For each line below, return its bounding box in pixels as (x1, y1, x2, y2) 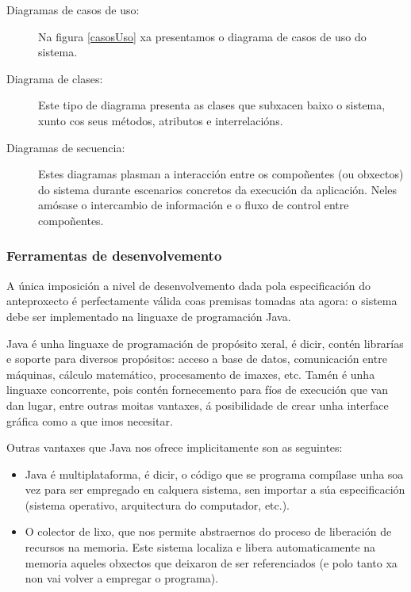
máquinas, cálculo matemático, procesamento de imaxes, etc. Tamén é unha (6, 365, 375, 382)
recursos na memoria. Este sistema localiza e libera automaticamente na (25, 539, 376, 556)
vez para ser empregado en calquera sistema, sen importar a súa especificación (25, 481, 405, 498)
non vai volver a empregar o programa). (25, 570, 219, 586)
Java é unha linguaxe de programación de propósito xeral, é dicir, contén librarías (6, 334, 404, 351)
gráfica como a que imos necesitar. (6, 412, 173, 429)
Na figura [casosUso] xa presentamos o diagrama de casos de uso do (38, 28, 367, 44)
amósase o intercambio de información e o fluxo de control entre (38, 197, 349, 213)
